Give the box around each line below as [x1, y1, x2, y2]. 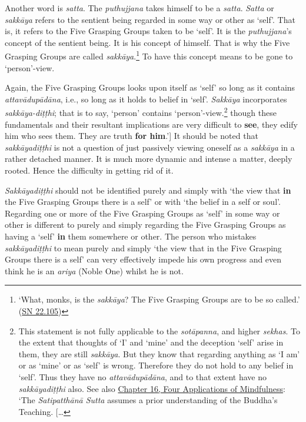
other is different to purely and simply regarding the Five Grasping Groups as [5, 218, 286, 231]
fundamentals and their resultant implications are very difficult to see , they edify [5, 118, 298, 130]
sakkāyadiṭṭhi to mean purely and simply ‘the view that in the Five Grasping [5, 241, 282, 254]
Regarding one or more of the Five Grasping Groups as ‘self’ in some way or [5, 207, 280, 219]
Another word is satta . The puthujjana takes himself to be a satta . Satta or [5, 2, 274, 14]
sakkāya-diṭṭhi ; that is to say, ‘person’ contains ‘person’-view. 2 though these [5, 105, 277, 119]
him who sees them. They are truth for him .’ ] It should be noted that [5, 129, 258, 142]
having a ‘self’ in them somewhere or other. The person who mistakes [5, 230, 257, 242]
